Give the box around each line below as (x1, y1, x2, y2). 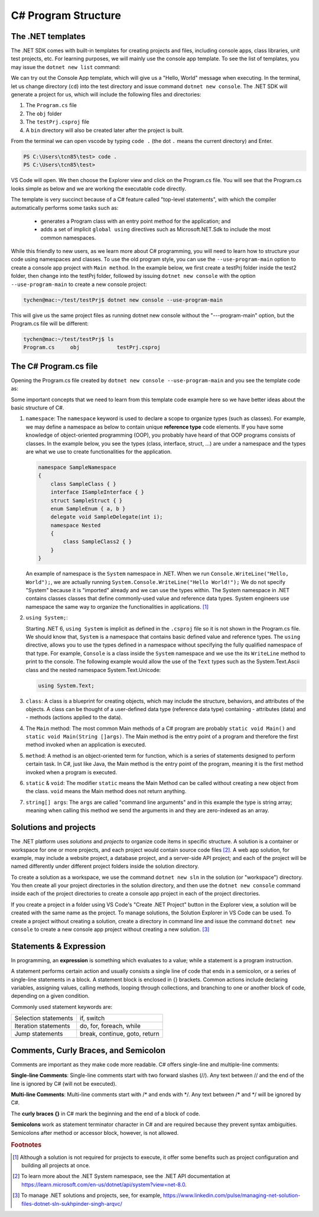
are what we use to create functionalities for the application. (25, 448, 172, 455)
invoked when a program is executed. (25, 768, 118, 775)
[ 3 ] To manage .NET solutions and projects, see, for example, (12, 1192, 162, 1199)
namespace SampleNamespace (38, 464, 116, 470)
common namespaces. (40, 234, 96, 241)
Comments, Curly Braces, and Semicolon (11, 1045, 165, 1055)
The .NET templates (11, 31, 86, 41)
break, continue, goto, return (80, 1030, 159, 1038)
